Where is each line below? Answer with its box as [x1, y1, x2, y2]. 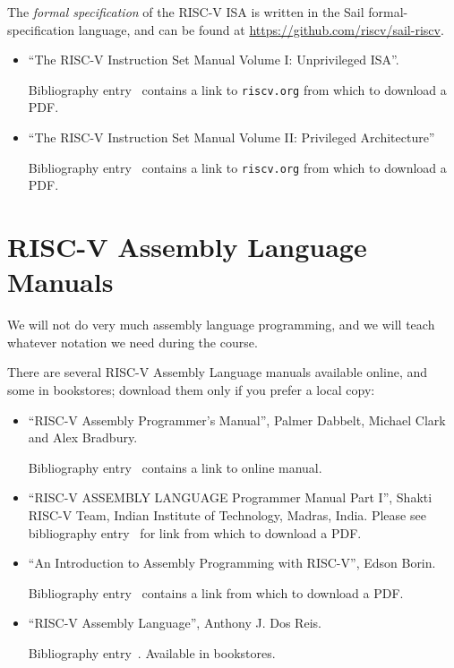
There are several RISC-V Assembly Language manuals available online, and [7, 363, 427, 381]
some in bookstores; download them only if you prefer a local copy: [7, 380, 375, 398]
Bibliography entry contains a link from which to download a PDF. [28, 583, 404, 602]
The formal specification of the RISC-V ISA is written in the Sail [7, 3, 364, 21]
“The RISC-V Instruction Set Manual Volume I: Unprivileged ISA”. [28, 50, 399, 69]
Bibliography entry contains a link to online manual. [28, 458, 322, 476]
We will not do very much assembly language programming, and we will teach [7, 315, 435, 334]
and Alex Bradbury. [28, 428, 138, 447]
